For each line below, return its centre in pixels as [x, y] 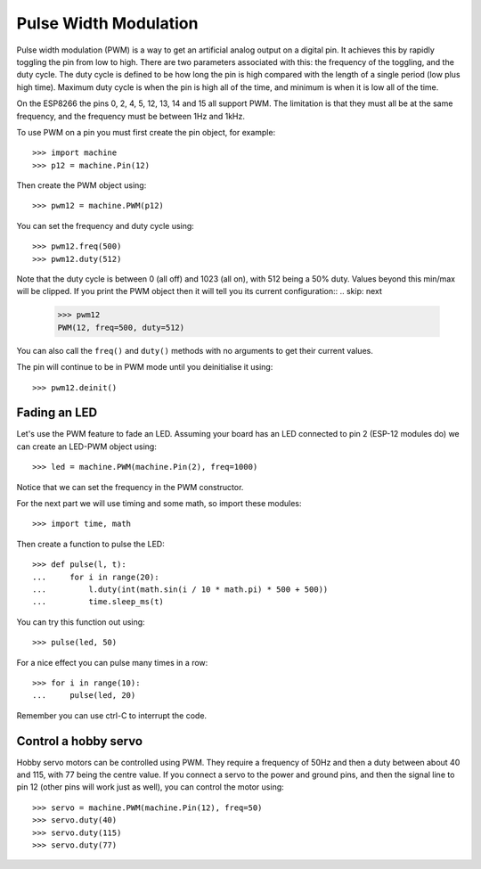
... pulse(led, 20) [84, 696]
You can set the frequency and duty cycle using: [106, 225]
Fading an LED [57, 413]
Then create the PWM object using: [82, 185]
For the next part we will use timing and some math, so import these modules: [159, 504]
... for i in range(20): [96, 577]
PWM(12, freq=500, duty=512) [121, 327]
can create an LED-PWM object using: [87, 447]
